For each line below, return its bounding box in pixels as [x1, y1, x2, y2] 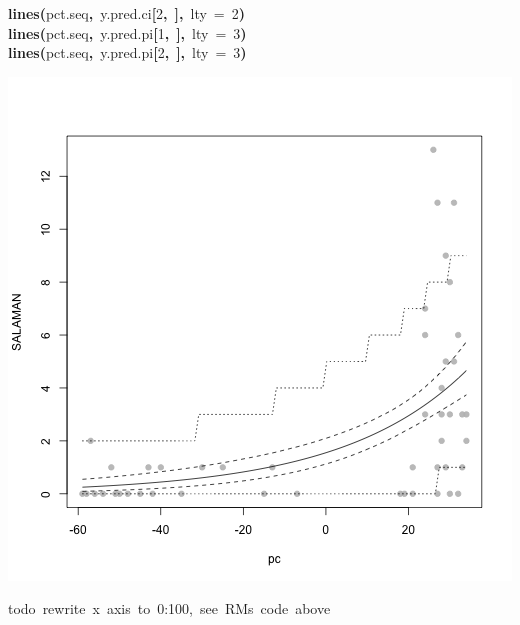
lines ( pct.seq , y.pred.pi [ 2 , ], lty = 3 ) [8, 42, 247, 63]
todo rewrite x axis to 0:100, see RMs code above [8, 598, 331, 619]
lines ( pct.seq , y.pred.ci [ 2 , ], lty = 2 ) [8, 3, 246, 23]
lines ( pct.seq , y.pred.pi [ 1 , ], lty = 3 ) [8, 22, 247, 43]
